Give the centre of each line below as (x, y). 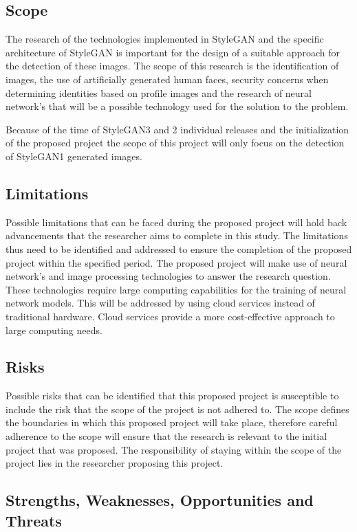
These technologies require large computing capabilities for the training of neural (176, 289)
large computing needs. (54, 330)
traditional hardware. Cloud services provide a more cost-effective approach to (170, 316)
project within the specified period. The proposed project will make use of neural (176, 262)
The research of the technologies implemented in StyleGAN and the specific (165, 39)
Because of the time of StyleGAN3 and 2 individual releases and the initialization (177, 129)
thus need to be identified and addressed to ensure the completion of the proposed (179, 248)
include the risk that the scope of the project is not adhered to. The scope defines (177, 409)
